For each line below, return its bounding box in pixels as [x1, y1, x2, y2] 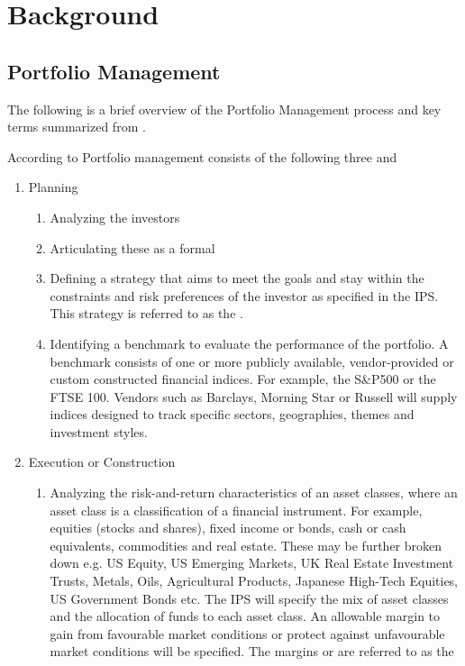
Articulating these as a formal [50, 238, 215, 257]
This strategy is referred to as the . [50, 304, 243, 323]
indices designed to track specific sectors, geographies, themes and [50, 405, 415, 424]
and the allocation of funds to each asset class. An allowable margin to [50, 607, 441, 625]
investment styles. [50, 422, 148, 441]
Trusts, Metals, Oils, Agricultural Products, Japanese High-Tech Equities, [50, 571, 459, 590]
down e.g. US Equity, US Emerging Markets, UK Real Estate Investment [50, 553, 454, 572]
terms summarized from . [7, 117, 146, 136]
